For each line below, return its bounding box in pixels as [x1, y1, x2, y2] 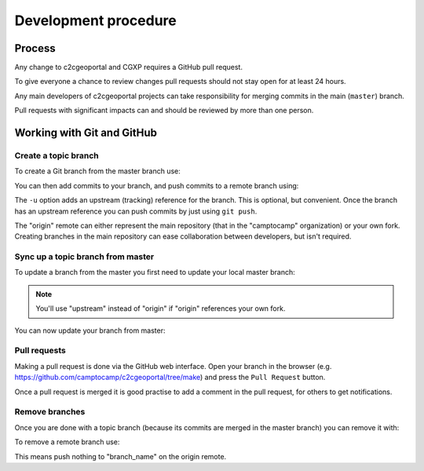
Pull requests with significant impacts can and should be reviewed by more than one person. [14, 106, 314, 115]
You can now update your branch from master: [14, 326, 166, 335]
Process [14, 42, 56, 55]
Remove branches [14, 407, 86, 418]
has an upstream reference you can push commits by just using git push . [14, 206, 258, 216]
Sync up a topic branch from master [14, 251, 155, 262]
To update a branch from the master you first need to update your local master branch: [14, 268, 296, 277]
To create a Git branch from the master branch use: [14, 166, 181, 176]
